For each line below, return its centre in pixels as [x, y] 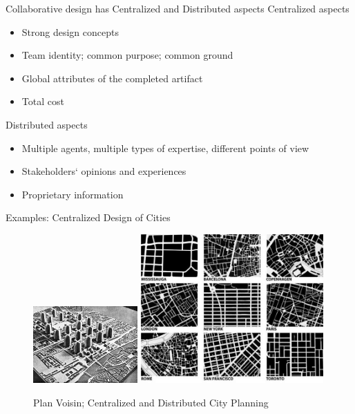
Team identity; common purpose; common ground [127, 55]
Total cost [43, 101]
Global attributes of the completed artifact [112, 78]
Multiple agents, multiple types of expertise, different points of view [165, 148]
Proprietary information [73, 194]
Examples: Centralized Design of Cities [88, 217]
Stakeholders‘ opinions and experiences [104, 171]
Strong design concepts [70, 31]
